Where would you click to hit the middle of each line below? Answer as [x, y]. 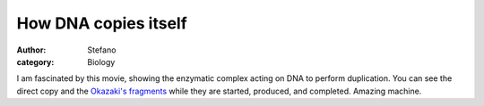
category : [35, 61]
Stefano [102, 50]
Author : [31, 50]
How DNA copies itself [102, 23]
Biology [101, 61]
